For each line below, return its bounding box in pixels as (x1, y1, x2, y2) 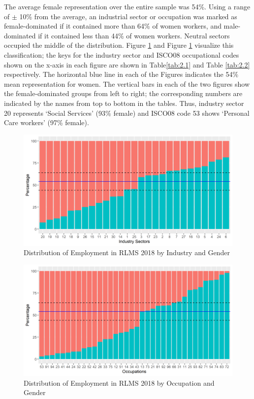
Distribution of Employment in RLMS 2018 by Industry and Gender (24, 247, 230, 258)
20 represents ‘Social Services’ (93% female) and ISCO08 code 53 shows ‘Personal (4, 107, 250, 118)
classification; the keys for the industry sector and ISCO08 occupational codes (4, 49, 239, 60)
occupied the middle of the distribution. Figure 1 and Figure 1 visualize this (4, 40, 234, 50)
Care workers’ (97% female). (4, 117, 89, 128)
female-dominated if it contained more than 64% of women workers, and (4, 21, 222, 31)
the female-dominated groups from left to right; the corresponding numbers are (4, 88, 243, 99)
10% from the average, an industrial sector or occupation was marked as (19, 11, 237, 21)
